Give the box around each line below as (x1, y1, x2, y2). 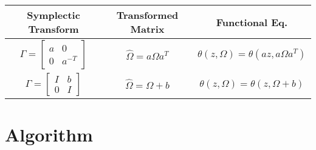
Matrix (130, 22, 165, 36)
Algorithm (5, 122, 93, 147)
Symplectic (27, 8, 80, 22)
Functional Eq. (216, 15, 288, 29)
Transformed (116, 8, 179, 22)
